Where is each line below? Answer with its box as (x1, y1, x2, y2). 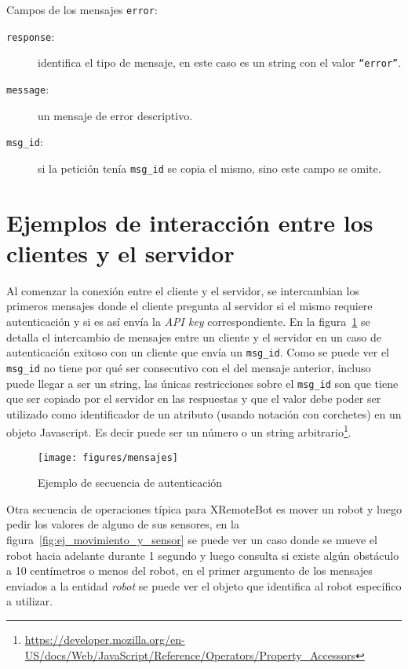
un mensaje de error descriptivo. (38, 107, 193, 123)
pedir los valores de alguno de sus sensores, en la (6, 516, 239, 532)
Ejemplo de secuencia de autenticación (38, 474, 223, 491)
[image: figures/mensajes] (38, 451, 178, 463)
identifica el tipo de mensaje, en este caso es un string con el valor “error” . (38, 54, 402, 71)
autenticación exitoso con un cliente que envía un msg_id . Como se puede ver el (6, 344, 389, 360)
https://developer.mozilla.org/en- (24, 631, 185, 648)
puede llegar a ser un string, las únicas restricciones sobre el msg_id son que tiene (6, 375, 399, 391)
